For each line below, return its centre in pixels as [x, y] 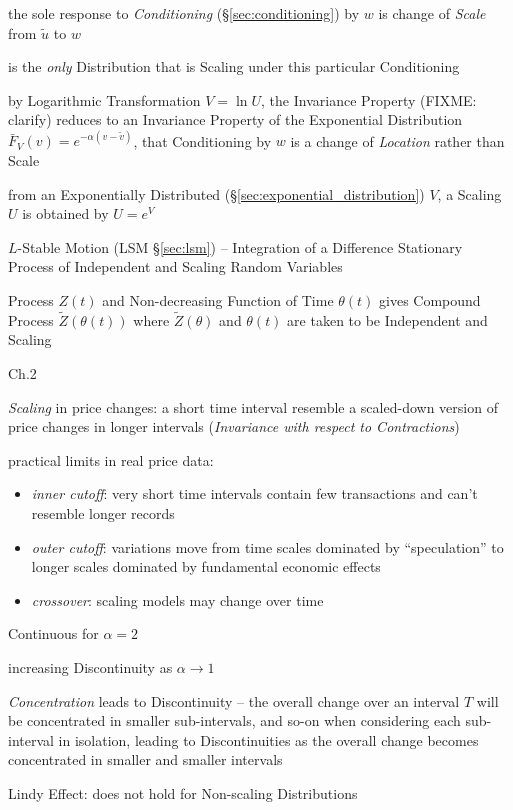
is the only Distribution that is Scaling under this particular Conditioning [234, 66]
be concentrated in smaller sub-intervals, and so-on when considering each [234, 720]
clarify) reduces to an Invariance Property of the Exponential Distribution [235, 119]
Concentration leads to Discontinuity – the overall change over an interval [234, 700]
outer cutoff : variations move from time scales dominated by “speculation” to [267, 546]
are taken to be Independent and [387, 319]
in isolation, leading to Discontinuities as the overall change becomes [268, 739]
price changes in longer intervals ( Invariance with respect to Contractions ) [234, 426]
